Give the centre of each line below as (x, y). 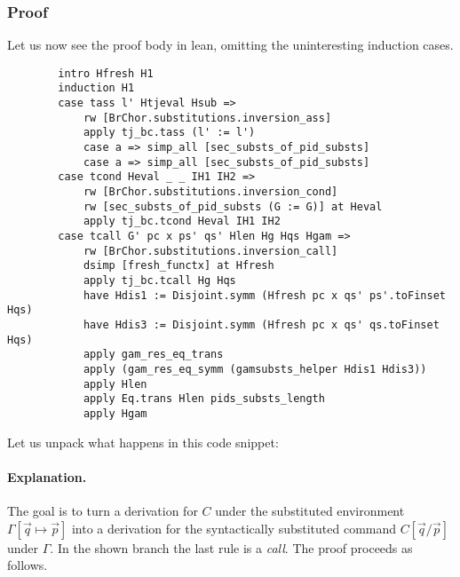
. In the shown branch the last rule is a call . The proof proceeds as (231, 547)
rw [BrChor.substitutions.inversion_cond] (210, 192)
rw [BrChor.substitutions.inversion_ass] (207, 118)
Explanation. (47, 476)
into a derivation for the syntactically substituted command (234, 528)
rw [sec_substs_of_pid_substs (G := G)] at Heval (233, 206)
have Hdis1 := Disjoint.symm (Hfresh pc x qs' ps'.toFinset (264, 295)
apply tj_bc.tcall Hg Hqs (159, 281)
